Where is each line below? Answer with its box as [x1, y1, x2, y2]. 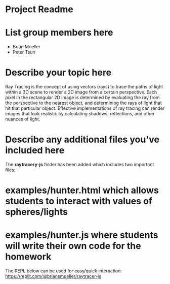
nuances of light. [5, 116, 40, 122]
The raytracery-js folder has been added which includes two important [5, 162, 154, 167]
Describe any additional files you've [5, 134, 159, 145]
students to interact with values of [5, 196, 153, 207]
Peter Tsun [12, 49, 35, 55]
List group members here [5, 27, 113, 39]
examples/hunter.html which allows [5, 184, 159, 196]
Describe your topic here [5, 67, 112, 78]
